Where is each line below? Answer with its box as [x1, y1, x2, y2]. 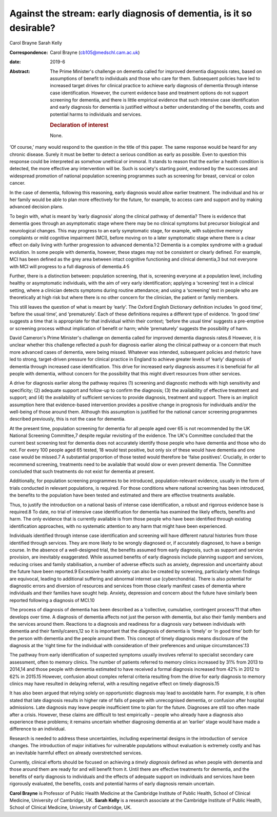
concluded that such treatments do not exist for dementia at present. [9, 468, 155, 474]
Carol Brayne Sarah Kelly [9, 40, 63, 46]
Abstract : [9, 68, 30, 74]
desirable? [9, 22, 56, 33]
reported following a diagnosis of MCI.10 [9, 597, 95, 603]
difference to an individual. [9, 726, 66, 732]
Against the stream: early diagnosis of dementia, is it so [9, 8, 252, 19]
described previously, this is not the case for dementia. [9, 416, 126, 422]
